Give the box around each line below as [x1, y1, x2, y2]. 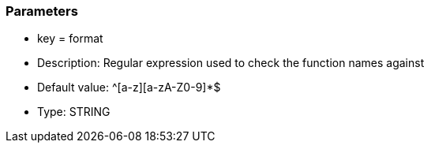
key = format [37, 32, 103, 46]
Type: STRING [37, 105, 111, 119]
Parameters [6, 3, 78, 19]
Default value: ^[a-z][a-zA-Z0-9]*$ [37, 80, 221, 95]
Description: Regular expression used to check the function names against [37, 56, 425, 70]
